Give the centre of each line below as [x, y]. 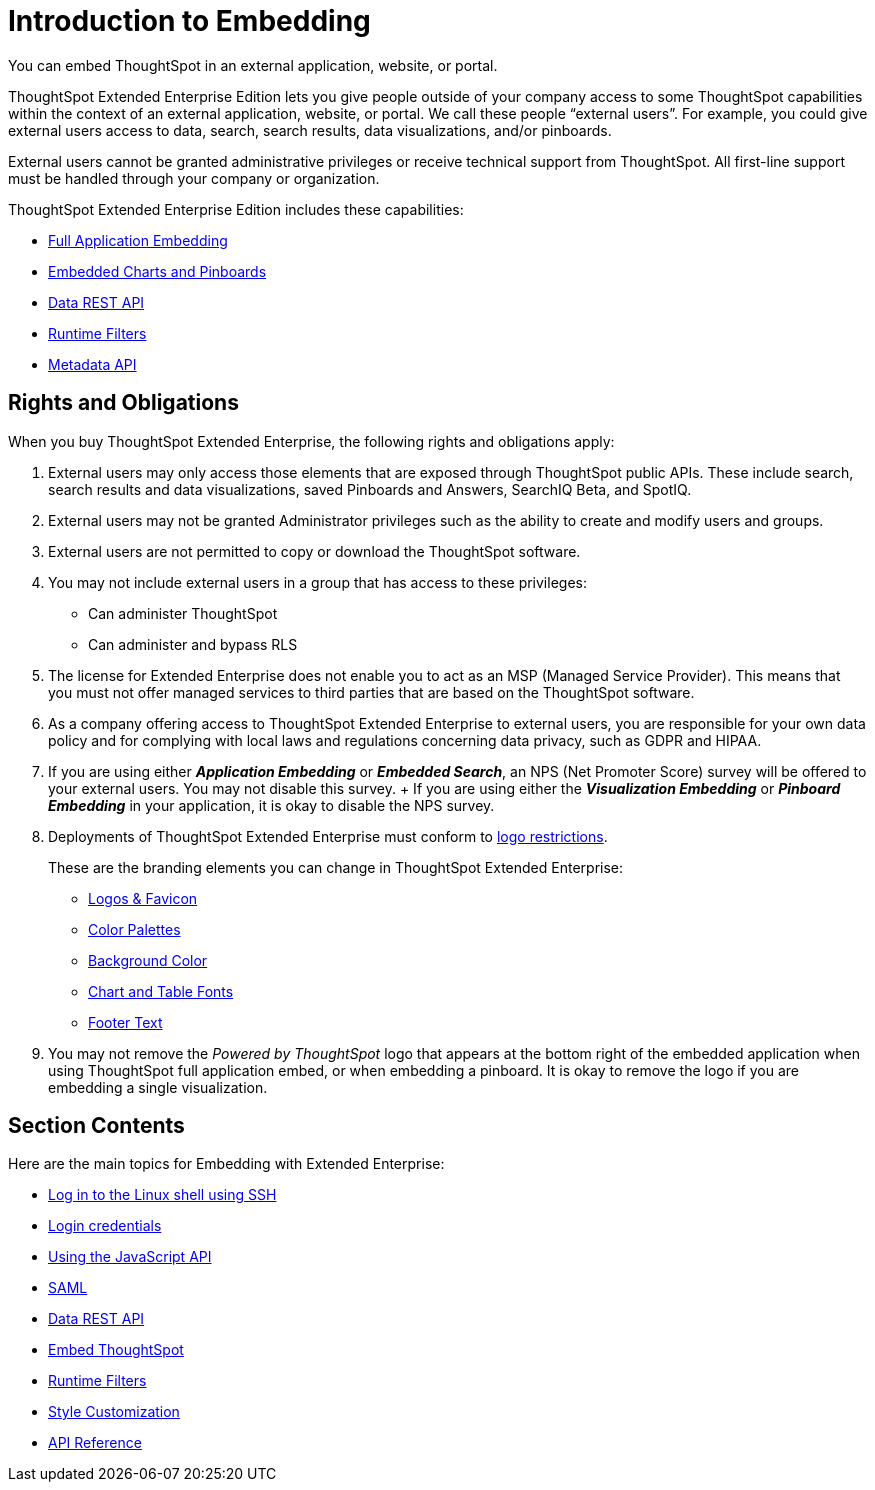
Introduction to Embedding [189, 21]
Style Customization [114, 1412]
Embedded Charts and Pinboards [157, 271]
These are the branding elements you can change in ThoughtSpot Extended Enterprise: [336, 867]
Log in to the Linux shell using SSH [162, 1195]
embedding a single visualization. [158, 1087]
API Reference [95, 1443]
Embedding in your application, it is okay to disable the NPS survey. [271, 805]
